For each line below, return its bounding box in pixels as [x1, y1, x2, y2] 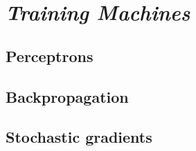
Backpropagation [6, 85, 129, 107]
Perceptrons [6, 45, 93, 66]
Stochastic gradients [6, 126, 152, 148]
